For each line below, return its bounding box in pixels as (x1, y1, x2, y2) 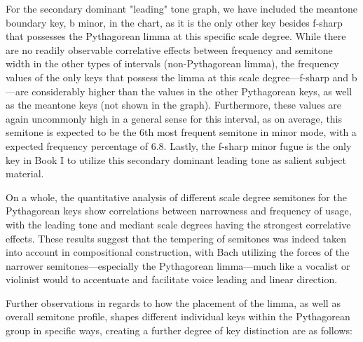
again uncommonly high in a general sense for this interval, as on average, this (6, 111, 343, 125)
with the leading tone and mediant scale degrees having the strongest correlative (6, 217, 351, 231)
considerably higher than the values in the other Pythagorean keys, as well (32, 83, 352, 98)
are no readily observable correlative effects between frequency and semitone (6, 42, 333, 57)
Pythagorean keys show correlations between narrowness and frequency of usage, (6, 203, 352, 218)
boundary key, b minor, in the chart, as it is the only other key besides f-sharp (6, 15, 343, 29)
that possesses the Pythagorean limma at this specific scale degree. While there (6, 29, 346, 43)
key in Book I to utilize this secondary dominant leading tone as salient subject (6, 152, 346, 167)
